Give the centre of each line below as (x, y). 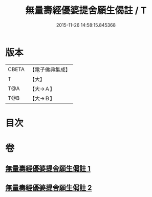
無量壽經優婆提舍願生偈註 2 (49, 188)
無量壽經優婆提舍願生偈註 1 (48, 169)
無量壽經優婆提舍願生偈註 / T (86, 10)
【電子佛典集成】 (50, 70)
